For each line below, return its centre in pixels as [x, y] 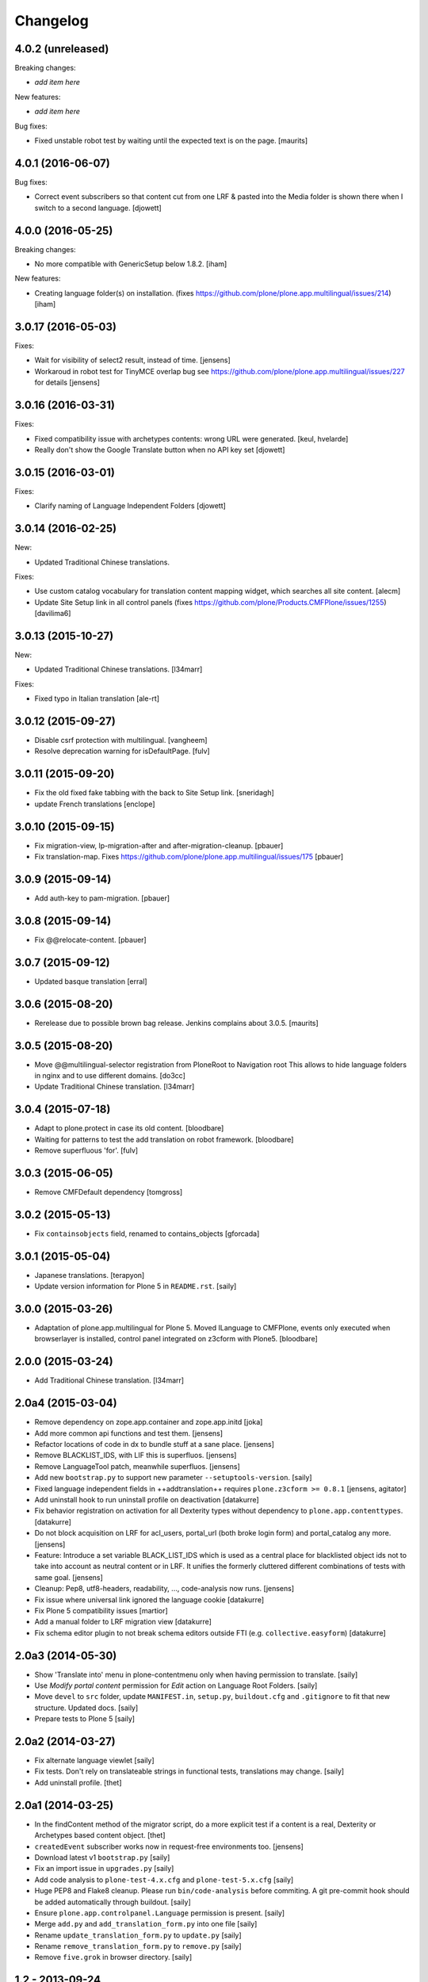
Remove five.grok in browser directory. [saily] [113, 1957]
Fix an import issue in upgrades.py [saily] [104, 1869]
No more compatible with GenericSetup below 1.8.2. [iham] [131, 264]
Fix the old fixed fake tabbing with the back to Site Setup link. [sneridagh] [155, 793]
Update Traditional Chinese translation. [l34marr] [115, 1087]
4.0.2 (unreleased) [62, 49]
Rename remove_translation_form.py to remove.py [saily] [138, 1946]
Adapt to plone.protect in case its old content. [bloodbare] [129, 1128]
